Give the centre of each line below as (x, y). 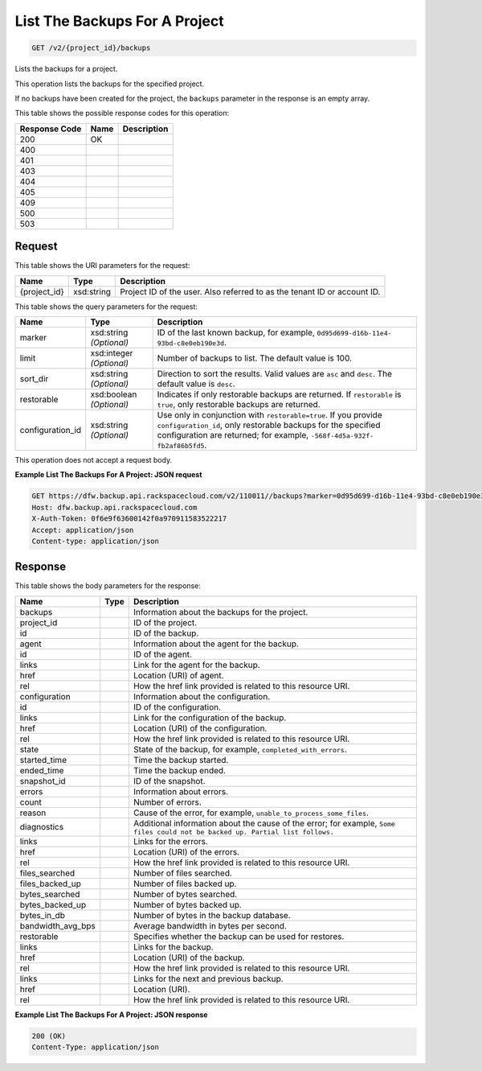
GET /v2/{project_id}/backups (91, 48)
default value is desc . (196, 384)
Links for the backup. (173, 947)
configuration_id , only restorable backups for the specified (269, 425)
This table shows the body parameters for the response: (108, 586)
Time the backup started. (181, 760)
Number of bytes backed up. (188, 904)
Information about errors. (181, 791)
